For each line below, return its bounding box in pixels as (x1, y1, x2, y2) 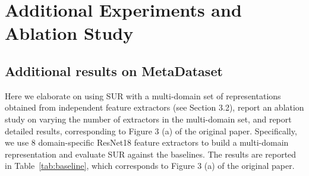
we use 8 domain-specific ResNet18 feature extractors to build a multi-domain (5, 136, 289, 149)
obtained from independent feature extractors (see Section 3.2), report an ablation (5, 101, 304, 114)
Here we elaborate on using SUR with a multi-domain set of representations (5, 89, 281, 102)
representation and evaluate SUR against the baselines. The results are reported (5, 147, 297, 160)
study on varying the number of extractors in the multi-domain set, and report (5, 112, 292, 125)
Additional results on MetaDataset (5, 61, 223, 80)
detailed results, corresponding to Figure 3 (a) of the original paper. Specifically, (5, 124, 297, 137)
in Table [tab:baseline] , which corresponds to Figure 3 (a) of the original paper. (5, 159, 295, 172)
